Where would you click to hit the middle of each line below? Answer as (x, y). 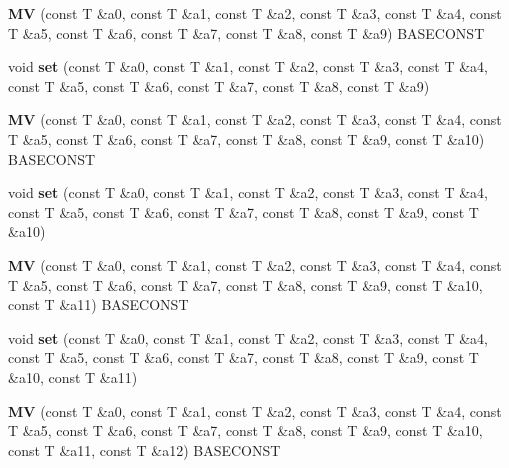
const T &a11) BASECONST (98, 304)
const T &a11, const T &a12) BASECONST (144, 449)
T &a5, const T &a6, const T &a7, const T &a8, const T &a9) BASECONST (246, 32)
